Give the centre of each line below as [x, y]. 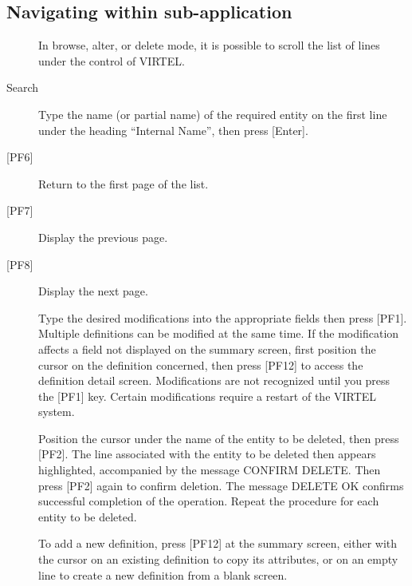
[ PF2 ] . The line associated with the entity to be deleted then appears [207, 454]
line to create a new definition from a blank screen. [163, 574]
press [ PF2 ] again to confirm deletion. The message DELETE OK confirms [221, 485]
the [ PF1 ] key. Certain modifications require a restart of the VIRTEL [208, 396]
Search [23, 87]
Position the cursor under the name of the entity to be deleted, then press [219, 438]
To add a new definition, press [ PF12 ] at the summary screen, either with [218, 543]
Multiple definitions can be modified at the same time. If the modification [219, 333]
